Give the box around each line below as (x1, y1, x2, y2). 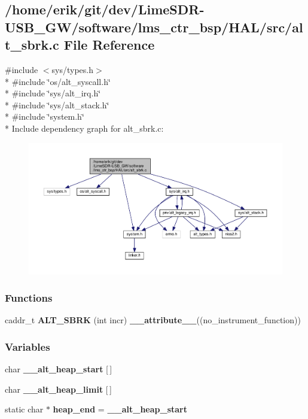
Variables (5, 339, 50, 354)
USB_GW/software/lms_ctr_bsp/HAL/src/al (5, 17, 303, 36)
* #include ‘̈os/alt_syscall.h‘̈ (5, 75, 111, 87)
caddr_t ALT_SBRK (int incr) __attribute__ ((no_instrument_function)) (5, 314, 301, 326)
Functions (5, 290, 53, 305)
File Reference (63, 35, 155, 54)
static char (5, 403, 44, 415)
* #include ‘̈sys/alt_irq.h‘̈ (5, 87, 101, 99)
